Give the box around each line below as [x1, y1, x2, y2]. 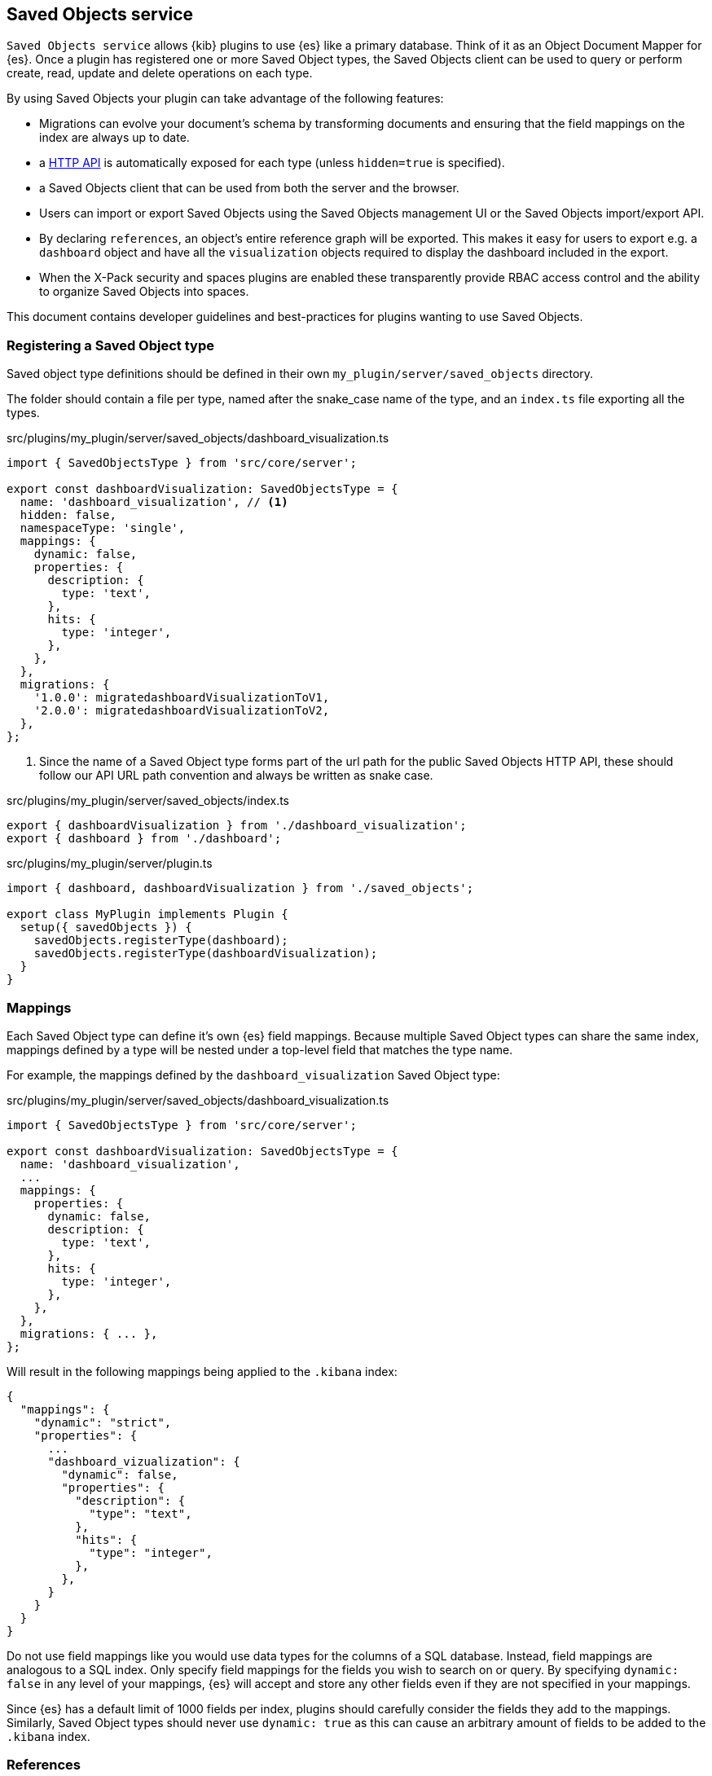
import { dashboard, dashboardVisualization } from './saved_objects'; [7, 881, 474, 895]
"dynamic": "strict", [33, 1415, 172, 1429]
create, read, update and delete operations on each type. [7, 66, 313, 81]
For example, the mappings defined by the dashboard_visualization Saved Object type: [7, 1067, 500, 1082]
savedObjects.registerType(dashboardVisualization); [33, 947, 378, 961]
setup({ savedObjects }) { [20, 921, 192, 934]
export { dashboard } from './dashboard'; [7, 832, 282, 846]
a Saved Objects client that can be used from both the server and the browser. [39, 181, 459, 196]
